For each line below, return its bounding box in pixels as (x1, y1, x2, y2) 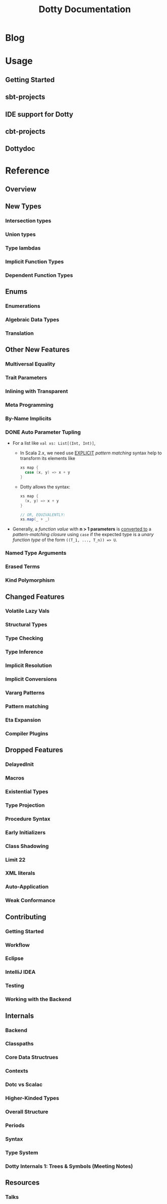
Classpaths (5, 1040, 34, 1047)
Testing (5, 982, 24, 989)
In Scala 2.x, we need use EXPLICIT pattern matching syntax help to (20, 450, 162, 456)
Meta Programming (5, 402, 54, 409)
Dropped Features (5, 746, 63, 754)
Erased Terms (5, 563, 40, 570)
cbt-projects (5, 127, 45, 135)
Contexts (5, 1068, 29, 1075)
